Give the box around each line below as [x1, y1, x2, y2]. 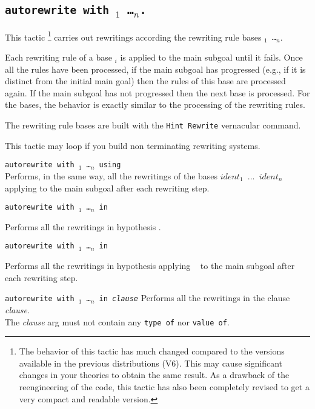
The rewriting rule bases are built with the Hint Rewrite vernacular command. [5, 119, 301, 131]
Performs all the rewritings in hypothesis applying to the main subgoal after [5, 259, 295, 272]
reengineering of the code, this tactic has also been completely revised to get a [19, 381, 310, 393]
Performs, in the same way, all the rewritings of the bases [5, 169, 218, 182]
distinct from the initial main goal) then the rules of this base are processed [5, 75, 286, 87]
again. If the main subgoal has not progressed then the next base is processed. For [5, 86, 310, 99]
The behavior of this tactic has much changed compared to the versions [19, 345, 285, 357]
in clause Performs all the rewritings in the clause [99, 291, 290, 304]
